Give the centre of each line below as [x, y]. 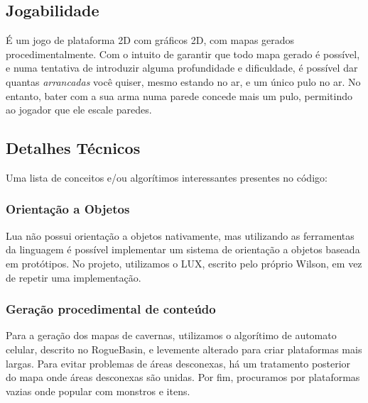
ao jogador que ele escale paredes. [79, 110]
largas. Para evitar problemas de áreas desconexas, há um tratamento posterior [178, 363]
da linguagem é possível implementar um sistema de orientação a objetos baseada [183, 249]
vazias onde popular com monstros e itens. [98, 391]
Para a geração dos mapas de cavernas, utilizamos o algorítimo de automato [171, 335]
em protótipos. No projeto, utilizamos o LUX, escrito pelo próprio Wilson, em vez [184, 263]
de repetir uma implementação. [74, 277]
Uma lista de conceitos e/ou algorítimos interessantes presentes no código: [167, 177]
